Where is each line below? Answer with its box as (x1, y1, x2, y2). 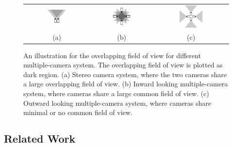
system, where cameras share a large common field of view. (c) (23, 88, 209, 98)
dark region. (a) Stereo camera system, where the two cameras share (23, 69, 227, 79)
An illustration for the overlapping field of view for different (23, 50, 201, 60)
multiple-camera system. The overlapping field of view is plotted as (23, 60, 223, 70)
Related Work (4, 131, 76, 146)
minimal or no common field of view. (23, 107, 133, 117)
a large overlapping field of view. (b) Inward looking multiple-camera (23, 79, 228, 89)
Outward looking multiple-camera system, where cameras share (23, 98, 212, 108)
